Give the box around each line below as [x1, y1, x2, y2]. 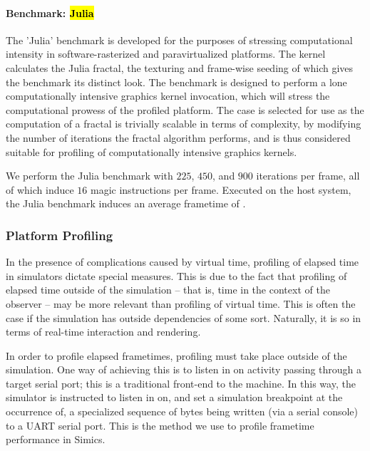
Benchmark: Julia [6, 5, 94, 20]
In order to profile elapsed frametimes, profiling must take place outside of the [6, 348, 347, 363]
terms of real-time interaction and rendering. [6, 324, 201, 339]
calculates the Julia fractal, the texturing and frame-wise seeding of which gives [6, 60, 354, 75]
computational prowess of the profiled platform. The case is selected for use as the [6, 102, 364, 117]
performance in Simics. [6, 432, 106, 447]
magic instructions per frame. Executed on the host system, [91, 182, 351, 197]
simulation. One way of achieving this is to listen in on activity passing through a [6, 362, 362, 377]
